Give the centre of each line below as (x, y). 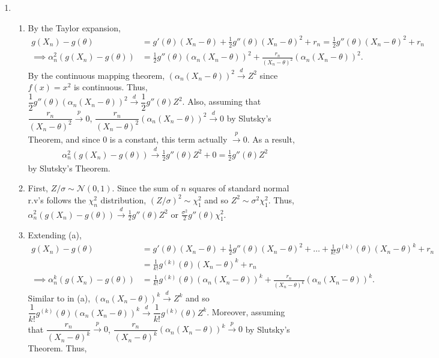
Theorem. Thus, (57, 348)
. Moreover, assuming (246, 312)
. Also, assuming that (222, 101)
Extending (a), (55, 235)
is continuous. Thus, (111, 87)
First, (38, 188)
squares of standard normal (239, 188)
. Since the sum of (145, 188)
